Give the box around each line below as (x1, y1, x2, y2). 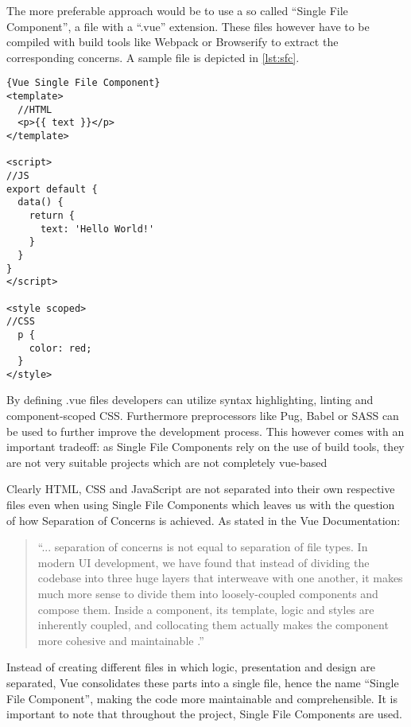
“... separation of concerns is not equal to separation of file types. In (37, 538, 368, 555)
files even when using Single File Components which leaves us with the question (6, 496, 395, 513)
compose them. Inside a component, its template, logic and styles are (37, 601, 374, 617)
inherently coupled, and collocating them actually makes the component (37, 616, 389, 633)
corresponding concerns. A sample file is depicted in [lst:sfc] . (6, 49, 300, 65)
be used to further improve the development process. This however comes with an (6, 422, 405, 439)
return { (29, 209, 75, 221)
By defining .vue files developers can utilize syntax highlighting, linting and (6, 391, 374, 408)
